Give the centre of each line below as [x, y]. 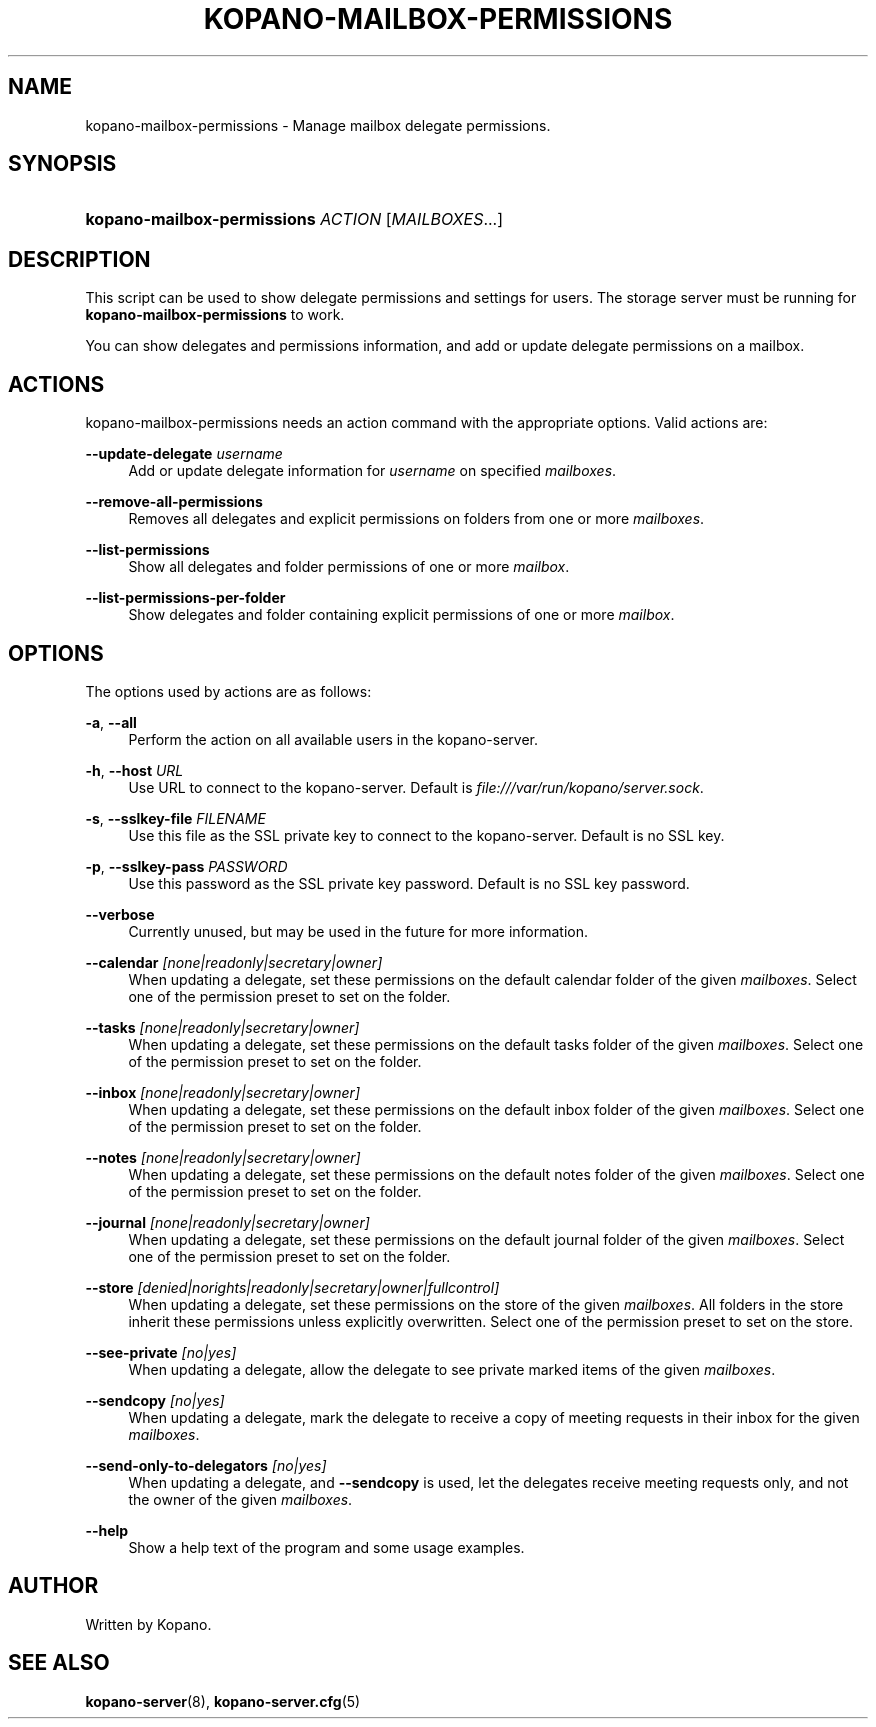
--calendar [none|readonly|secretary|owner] [234, 962]
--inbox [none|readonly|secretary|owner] [222, 1092]
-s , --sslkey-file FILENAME [175, 818]
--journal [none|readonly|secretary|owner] [227, 1222]
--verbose [120, 914]
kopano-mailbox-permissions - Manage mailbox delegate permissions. [318, 125]
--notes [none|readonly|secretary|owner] [223, 1157]
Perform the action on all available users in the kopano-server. [333, 739]
